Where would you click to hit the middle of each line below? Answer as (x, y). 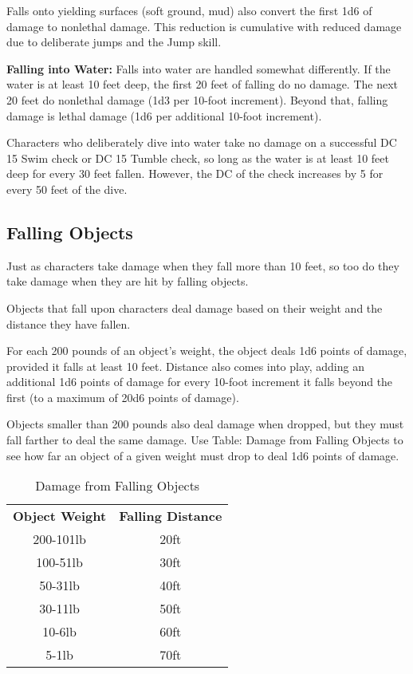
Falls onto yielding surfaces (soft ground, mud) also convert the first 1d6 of (189, 10)
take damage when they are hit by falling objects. (128, 281)
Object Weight (60, 516)
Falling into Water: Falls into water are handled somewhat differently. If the (199, 68)
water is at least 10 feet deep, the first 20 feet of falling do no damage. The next (203, 84)
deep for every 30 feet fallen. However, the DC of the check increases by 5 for (195, 173)
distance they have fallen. (69, 323)
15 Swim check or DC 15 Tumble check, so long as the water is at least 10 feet (198, 158)
